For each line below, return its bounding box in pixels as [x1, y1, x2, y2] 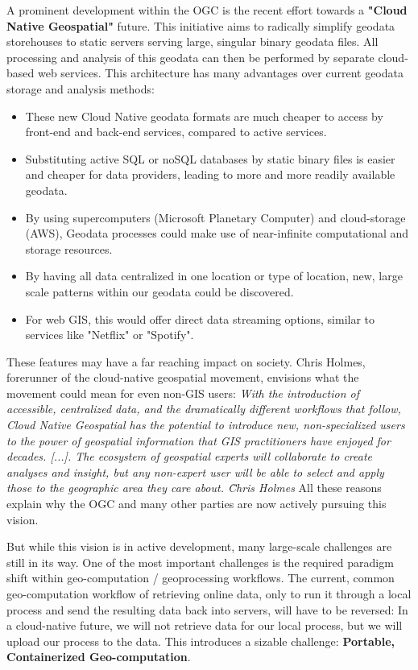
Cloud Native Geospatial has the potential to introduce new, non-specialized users [6, 416, 405, 433]
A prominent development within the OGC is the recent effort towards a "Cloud [6, 2, 408, 18]
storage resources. [25, 240, 113, 257]
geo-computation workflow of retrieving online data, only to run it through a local [6, 585, 412, 602]
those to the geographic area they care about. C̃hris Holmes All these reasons [6, 479, 382, 496]
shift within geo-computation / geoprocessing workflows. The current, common [6, 569, 395, 586]
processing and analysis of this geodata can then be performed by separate [6, 48, 375, 65]
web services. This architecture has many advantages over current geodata [37, 64, 404, 81]
